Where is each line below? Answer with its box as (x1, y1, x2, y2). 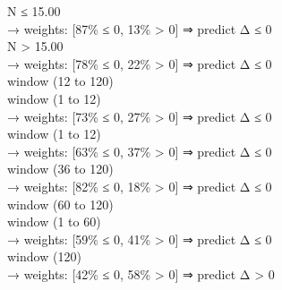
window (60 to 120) (7, 194, 114, 213)
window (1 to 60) (7, 212, 101, 231)
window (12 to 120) (7, 72, 114, 90)
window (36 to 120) (7, 159, 114, 178)
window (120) (7, 247, 81, 266)
